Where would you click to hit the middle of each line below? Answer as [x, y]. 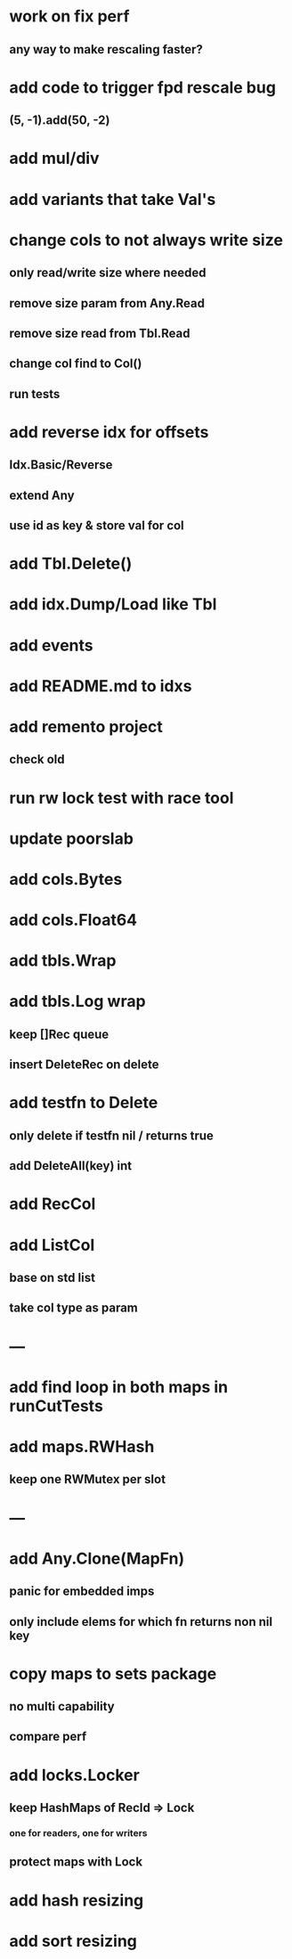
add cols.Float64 [73, 920]
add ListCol [52, 1245]
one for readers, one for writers [78, 1832]
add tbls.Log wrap [77, 1002]
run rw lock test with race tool [122, 798]
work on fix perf [69, 16]
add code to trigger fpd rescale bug [142, 87]
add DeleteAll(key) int [70, 1166]
